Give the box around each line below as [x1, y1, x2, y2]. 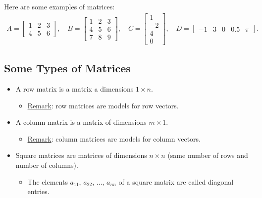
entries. [27, 186, 50, 197]
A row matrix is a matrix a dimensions [15, 83, 134, 94]
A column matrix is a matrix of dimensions [15, 117, 147, 127]
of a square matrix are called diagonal [118, 176, 234, 187]
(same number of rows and [167, 150, 248, 160]
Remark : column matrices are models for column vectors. [27, 133, 201, 144]
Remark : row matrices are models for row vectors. [27, 100, 179, 110]
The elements [27, 176, 68, 187]
